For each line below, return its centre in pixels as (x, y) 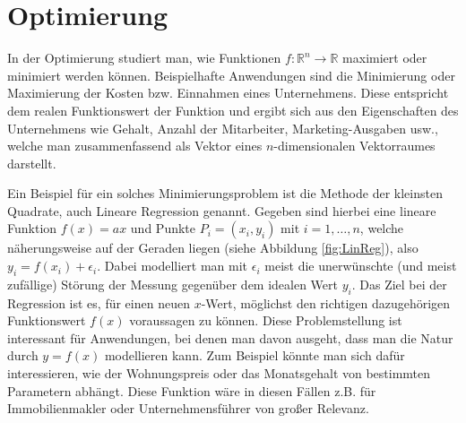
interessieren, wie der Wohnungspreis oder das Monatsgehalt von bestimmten (219, 373)
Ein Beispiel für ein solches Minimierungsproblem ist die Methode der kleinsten (225, 193)
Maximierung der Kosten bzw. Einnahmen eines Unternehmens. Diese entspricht (228, 93)
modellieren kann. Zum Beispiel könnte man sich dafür (255, 355)
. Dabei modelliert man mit (173, 266)
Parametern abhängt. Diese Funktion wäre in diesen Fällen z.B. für (192, 390)
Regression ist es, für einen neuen (99, 302)
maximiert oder (385, 58)
